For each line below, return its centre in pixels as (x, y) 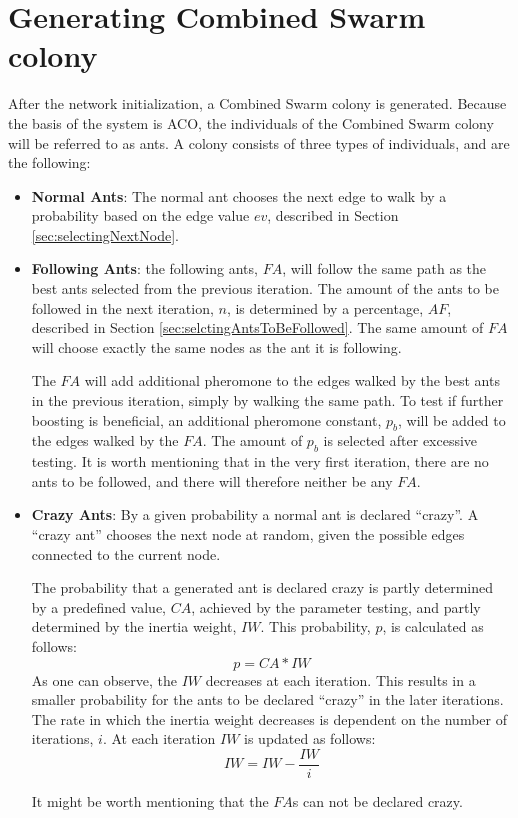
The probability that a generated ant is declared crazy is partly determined (262, 587)
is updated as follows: (310, 738)
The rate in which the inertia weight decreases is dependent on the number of (269, 718)
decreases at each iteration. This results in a (340, 679)
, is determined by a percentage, (325, 307)
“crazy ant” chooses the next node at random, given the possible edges (248, 534)
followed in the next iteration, (122, 307)
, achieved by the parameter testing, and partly (336, 606)
